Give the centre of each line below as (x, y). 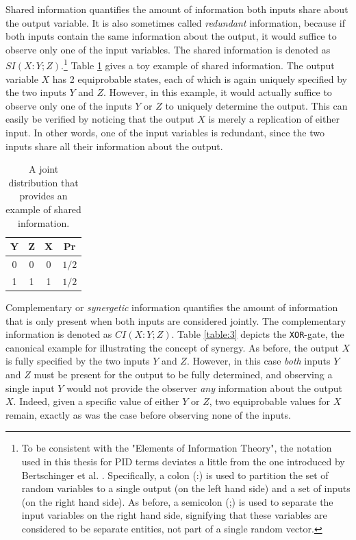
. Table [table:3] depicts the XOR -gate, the (258, 334)
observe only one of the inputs (69, 105)
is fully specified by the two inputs (78, 361)
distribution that (43, 182)
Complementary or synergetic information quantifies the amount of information (172, 307)
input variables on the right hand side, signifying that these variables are (174, 515)
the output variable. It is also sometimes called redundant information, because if (175, 22)
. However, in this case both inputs (258, 361)
